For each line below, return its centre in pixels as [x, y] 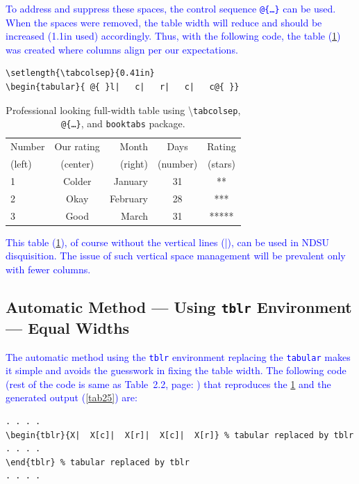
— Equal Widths [68, 327]
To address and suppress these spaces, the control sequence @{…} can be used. [171, 8]
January [131, 180]
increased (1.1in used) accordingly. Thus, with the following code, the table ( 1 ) [173, 36]
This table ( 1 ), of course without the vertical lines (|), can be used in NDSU [168, 242]
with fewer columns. [48, 269]
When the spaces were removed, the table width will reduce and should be [164, 22]
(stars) [222, 164]
